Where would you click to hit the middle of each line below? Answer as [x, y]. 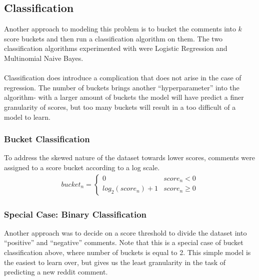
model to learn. [27, 117]
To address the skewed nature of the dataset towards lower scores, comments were [130, 157]
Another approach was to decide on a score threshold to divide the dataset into [125, 232]
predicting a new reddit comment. [56, 272]
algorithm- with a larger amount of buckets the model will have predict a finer [124, 97]
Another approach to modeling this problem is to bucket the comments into [120, 29]
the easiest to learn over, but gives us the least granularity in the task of [115, 262]
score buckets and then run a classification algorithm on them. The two [113, 38]
